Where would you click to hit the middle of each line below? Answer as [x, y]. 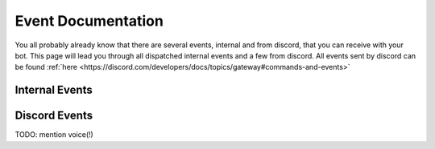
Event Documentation [89, 21]
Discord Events [54, 116]
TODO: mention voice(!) [54, 135]
